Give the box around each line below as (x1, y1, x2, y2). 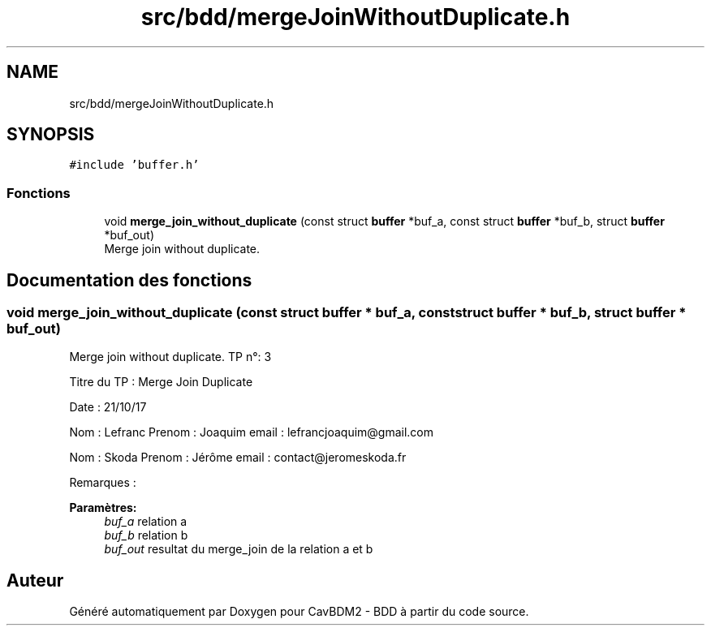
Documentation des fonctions (6, 269, 252, 290)
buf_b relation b (104, 528, 188, 543)
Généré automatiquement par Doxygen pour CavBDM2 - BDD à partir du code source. (69, 604, 529, 619)
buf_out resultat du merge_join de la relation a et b (104, 542, 373, 557)
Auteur (6, 570, 64, 591)
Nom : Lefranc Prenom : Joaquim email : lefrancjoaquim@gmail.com (69, 425, 434, 440)
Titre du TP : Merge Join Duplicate (69, 375, 253, 389)
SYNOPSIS (6, 124, 95, 145)
